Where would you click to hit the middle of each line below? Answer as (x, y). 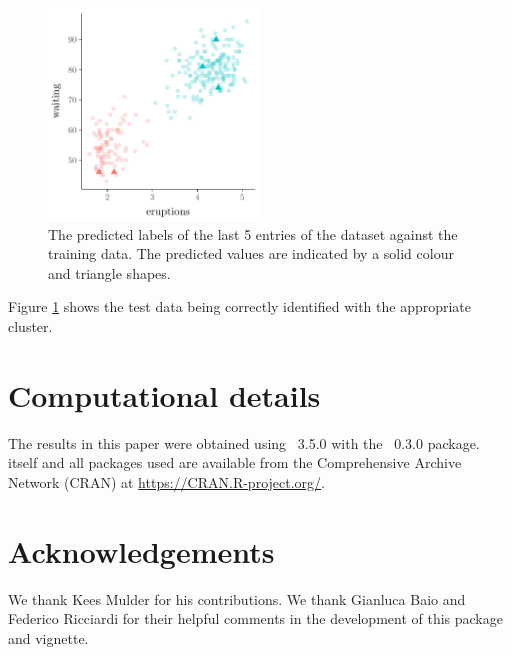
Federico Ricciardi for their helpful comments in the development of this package (255, 618)
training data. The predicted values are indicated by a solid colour (251, 253)
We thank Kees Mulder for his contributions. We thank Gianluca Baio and (237, 598)
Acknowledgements (141, 550)
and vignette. (48, 637)
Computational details (164, 394)
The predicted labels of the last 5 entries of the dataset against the (253, 233)
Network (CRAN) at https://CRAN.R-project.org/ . (166, 481)
